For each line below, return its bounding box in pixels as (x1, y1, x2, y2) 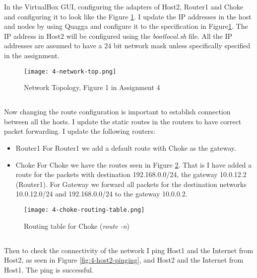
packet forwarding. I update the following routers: (4, 126, 155, 136)
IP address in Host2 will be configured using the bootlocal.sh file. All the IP (4, 30, 233, 41)
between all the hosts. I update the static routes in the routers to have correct (4, 116, 242, 126)
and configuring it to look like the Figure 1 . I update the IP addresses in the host (4, 11, 252, 21)
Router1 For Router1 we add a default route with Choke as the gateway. (15, 142, 236, 153)
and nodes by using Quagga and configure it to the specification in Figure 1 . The (4, 21, 248, 31)
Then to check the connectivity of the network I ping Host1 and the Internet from (4, 245, 254, 255)
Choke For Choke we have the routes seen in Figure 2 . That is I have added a (15, 159, 252, 170)
